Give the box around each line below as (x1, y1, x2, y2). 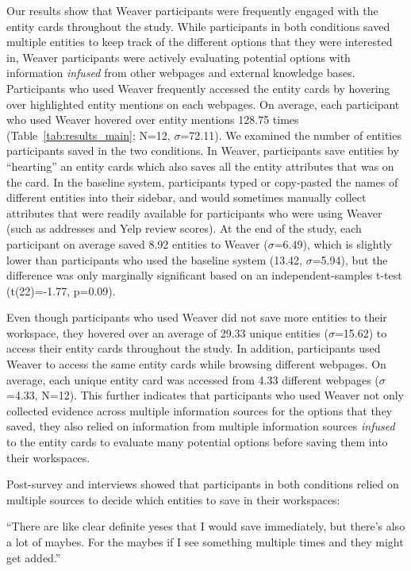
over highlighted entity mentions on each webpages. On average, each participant (6, 95, 400, 112)
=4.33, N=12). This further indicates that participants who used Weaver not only (6, 387, 405, 403)
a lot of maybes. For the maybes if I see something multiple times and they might (6, 534, 404, 550)
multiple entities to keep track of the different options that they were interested (6, 33, 393, 50)
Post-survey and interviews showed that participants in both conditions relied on (6, 476, 399, 492)
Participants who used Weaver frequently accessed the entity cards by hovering (6, 79, 390, 96)
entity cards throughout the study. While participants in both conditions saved (6, 17, 390, 34)
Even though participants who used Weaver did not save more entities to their (6, 309, 387, 326)
